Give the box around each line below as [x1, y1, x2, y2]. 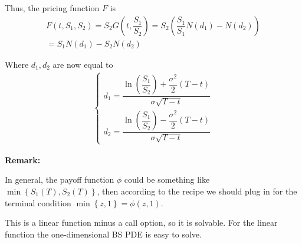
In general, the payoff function [5, 173, 114, 186]
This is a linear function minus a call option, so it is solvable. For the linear [5, 216, 278, 229]
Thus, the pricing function [5, 2, 100, 14]
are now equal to [52, 58, 113, 70]
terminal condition [5, 196, 71, 209]
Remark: [5, 153, 41, 166]
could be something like [124, 173, 210, 186]
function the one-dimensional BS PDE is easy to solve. [5, 227, 202, 240]
